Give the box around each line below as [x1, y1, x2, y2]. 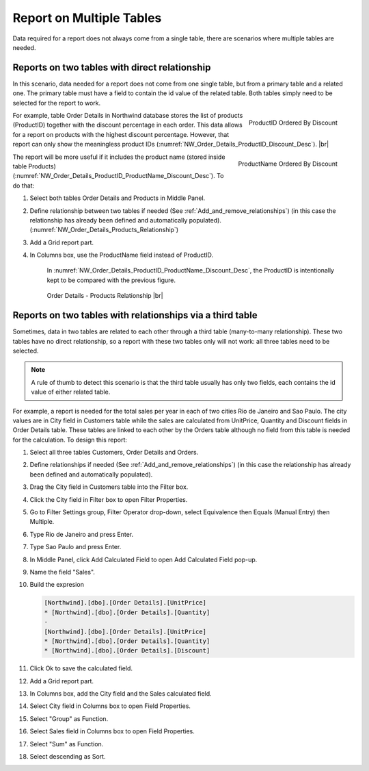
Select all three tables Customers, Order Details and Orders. [29, 448, 199, 457]
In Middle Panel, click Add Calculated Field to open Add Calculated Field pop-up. [29, 555, 258, 564]
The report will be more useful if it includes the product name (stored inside [12, 153, 225, 161]
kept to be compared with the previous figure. [46, 276, 176, 284]
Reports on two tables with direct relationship [12, 62, 211, 73]
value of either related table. [31, 388, 111, 396]
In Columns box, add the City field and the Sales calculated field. [29, 690, 212, 698]
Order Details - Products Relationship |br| [46, 292, 163, 300]
